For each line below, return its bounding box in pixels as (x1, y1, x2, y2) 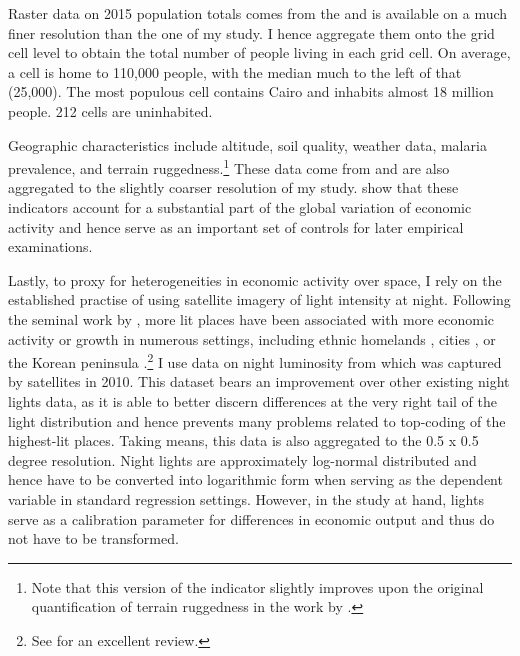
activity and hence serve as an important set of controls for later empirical (8, 216, 464, 237)
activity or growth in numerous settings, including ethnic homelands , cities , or (8, 328, 496, 349)
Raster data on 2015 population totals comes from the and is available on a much (8, 3, 508, 23)
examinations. (8, 236, 93, 257)
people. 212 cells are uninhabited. (8, 100, 213, 121)
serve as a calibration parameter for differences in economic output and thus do (8, 508, 495, 529)
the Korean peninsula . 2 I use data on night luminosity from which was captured (8, 349, 502, 372)
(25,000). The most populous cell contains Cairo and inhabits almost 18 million (8, 81, 494, 102)
